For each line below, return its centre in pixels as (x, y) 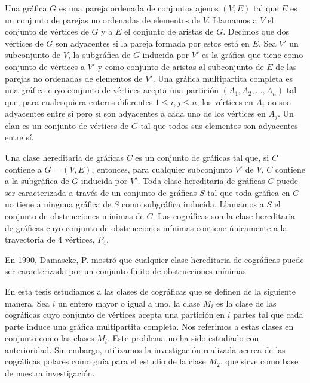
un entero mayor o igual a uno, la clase (129, 303)
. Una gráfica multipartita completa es (222, 78)
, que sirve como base (259, 361)
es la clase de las (246, 303)
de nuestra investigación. (50, 373)
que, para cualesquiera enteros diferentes (79, 101)
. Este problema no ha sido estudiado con (183, 338)
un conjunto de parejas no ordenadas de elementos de (102, 19)
